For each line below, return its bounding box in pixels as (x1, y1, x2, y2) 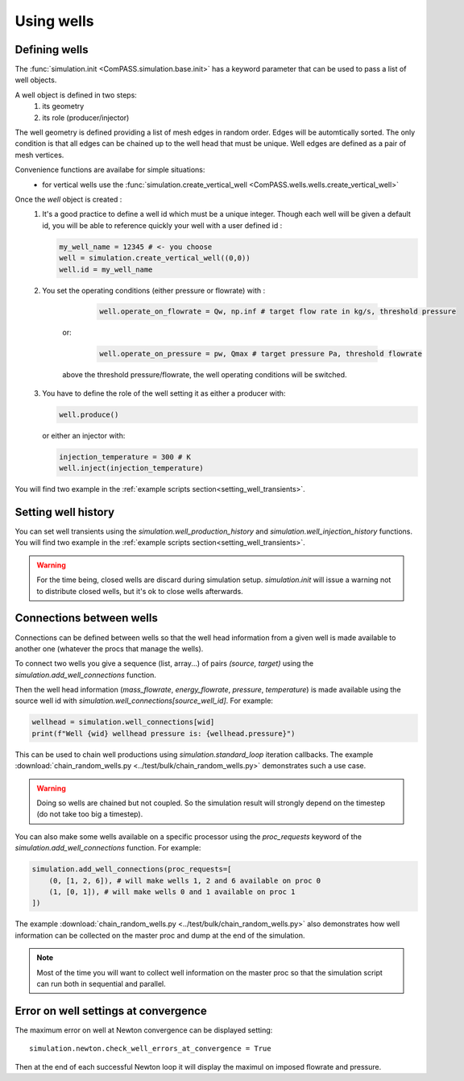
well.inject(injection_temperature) (59, 464, 205, 473)
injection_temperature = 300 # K (59, 452, 191, 461)
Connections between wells (14, 611, 159, 625)
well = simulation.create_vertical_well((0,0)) (59, 254, 251, 263)
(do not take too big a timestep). (36, 809, 143, 819)
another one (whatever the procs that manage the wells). (14, 643, 204, 653)
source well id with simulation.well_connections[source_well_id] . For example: (14, 696, 274, 705)
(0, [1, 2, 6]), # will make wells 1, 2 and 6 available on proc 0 (48, 875, 321, 885)
